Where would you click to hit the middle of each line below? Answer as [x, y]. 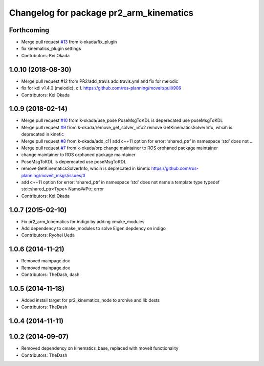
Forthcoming [29, 30]
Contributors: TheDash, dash [50, 274]
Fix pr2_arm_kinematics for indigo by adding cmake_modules [83, 221]
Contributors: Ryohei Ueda [48, 235]
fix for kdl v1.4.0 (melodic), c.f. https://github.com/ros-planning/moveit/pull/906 [101, 88]
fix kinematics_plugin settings [51, 48]
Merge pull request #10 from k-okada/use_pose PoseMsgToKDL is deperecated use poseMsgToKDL [122, 120]
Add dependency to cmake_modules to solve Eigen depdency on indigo [94, 229]
